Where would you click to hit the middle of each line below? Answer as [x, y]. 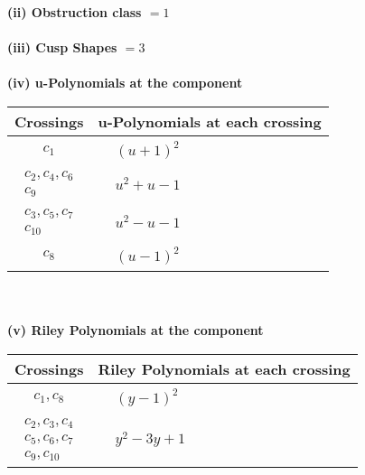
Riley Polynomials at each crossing [224, 368]
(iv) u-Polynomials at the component [125, 83]
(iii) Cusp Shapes [62, 47]
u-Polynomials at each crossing [210, 121]
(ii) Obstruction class [75, 12]
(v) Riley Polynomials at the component [136, 330]
